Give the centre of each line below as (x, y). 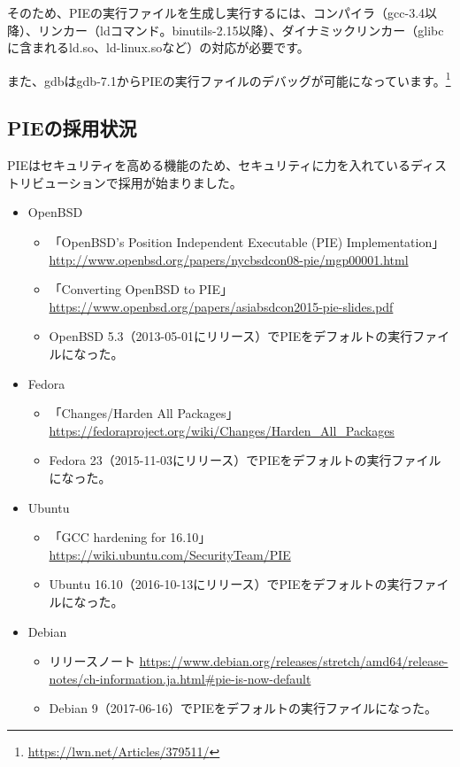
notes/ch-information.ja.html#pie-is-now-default (180, 678)
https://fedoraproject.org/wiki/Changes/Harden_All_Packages (222, 430)
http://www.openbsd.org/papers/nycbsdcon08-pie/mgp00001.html (229, 259)
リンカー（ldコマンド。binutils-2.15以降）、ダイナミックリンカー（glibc (241, 30)
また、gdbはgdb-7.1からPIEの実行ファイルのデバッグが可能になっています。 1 (229, 79)
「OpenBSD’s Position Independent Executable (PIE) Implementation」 (247, 242)
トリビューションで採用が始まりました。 (125, 182)
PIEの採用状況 (72, 128)
